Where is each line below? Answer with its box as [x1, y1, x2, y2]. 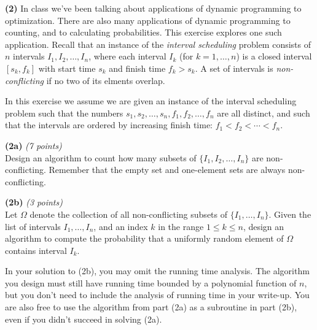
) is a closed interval [236, 50, 312, 63]
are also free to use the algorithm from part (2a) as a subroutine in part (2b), [5, 301, 297, 313]
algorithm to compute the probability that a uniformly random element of [5, 232, 284, 245]
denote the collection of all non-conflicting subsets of [29, 207, 228, 220]
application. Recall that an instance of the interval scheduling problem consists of [5, 37, 311, 50]
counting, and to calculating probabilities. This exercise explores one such [5, 26, 282, 39]
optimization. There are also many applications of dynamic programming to [5, 13, 291, 26]
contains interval [5, 244, 67, 256]
